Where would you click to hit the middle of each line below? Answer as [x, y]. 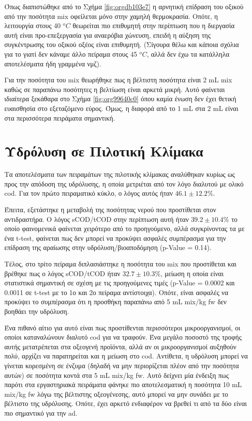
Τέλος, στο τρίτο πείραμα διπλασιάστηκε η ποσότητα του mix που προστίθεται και [120, 264]
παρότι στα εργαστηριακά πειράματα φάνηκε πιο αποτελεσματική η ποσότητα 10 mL [123, 384]
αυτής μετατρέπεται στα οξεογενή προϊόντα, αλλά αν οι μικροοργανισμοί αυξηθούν [120, 346]
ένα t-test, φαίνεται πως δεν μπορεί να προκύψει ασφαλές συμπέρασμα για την [115, 238]
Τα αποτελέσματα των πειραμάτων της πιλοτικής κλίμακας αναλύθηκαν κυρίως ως [120, 174]
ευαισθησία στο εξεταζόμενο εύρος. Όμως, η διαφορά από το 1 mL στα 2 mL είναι [121, 108]
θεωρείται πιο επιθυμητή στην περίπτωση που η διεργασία [154, 25]
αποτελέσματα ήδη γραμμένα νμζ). [53, 63]
